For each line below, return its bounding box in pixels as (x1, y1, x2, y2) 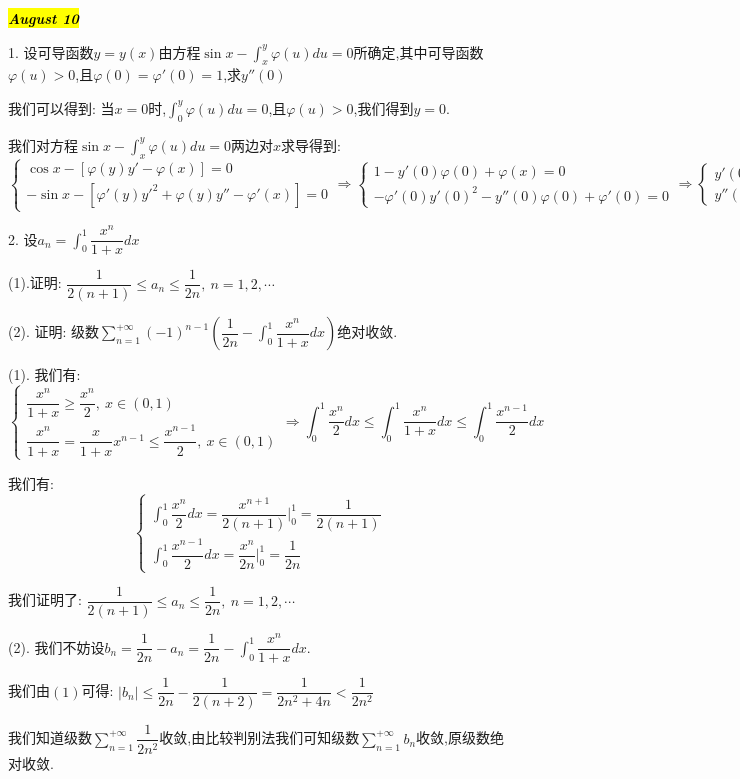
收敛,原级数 (416, 727, 490, 748)
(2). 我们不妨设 (8, 636, 105, 657)
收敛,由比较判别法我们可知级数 (159, 727, 360, 748)
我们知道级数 (8, 727, 92, 748)
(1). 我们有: (8, 364, 81, 385)
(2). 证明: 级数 (8, 321, 99, 342)
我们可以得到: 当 (8, 97, 115, 118)
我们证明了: (8, 589, 82, 610)
